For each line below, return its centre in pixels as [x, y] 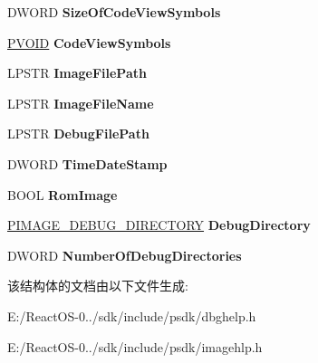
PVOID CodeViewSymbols [89, 42]
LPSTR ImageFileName [81, 103]
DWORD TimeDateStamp [87, 163]
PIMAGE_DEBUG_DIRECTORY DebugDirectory [159, 225]
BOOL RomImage [63, 194]
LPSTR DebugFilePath [78, 134]
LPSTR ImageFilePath [77, 73]
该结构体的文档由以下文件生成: [98, 286]
